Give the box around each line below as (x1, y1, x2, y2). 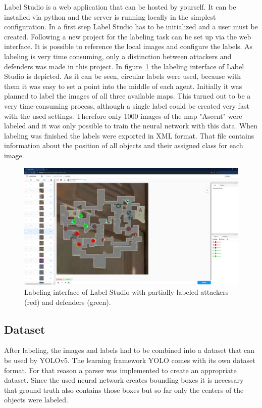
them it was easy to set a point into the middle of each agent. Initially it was (4, 80, 242, 91)
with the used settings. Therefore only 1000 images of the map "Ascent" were (4, 110, 242, 121)
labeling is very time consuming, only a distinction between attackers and (4, 51, 232, 61)
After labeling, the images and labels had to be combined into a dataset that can (4, 345, 255, 355)
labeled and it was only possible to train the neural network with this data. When (4, 120, 258, 131)
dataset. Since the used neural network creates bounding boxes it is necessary (4, 375, 244, 385)
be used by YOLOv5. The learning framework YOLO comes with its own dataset (4, 354, 255, 365)
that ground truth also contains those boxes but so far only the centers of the (4, 384, 244, 395)
